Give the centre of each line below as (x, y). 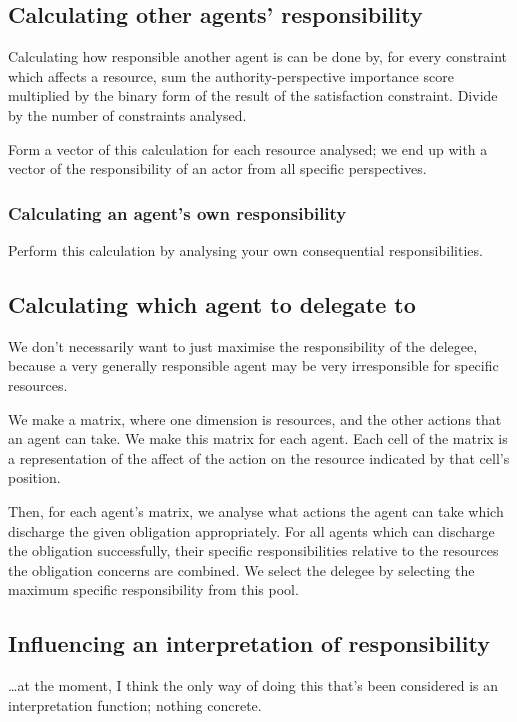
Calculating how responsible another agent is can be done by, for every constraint (258, 56)
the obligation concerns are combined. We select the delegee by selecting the (241, 569)
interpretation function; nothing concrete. (135, 704)
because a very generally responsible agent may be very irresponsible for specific (253, 365)
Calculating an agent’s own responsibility (177, 212)
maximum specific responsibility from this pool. (153, 589)
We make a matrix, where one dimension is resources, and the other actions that (255, 418)
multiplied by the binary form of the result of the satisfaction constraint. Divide (253, 95)
